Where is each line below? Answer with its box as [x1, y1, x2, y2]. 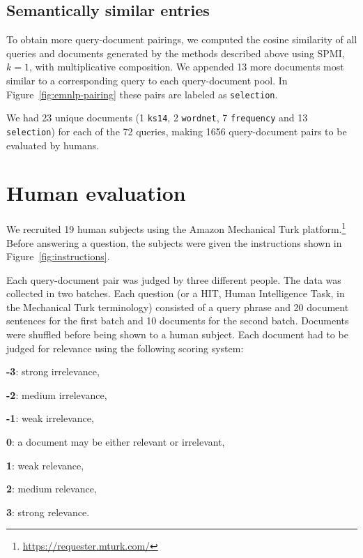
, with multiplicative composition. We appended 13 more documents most [29, 59, 344, 74]
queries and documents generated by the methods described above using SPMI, [6, 45, 345, 60]
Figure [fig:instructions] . [6, 249, 110, 264]
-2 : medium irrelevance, [6, 387, 107, 402]
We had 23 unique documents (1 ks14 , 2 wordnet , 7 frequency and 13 [6, 110, 308, 125]
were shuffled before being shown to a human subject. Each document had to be [6, 327, 348, 342]
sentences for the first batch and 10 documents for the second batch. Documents [6, 313, 349, 328]
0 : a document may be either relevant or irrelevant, [6, 435, 225, 449]
